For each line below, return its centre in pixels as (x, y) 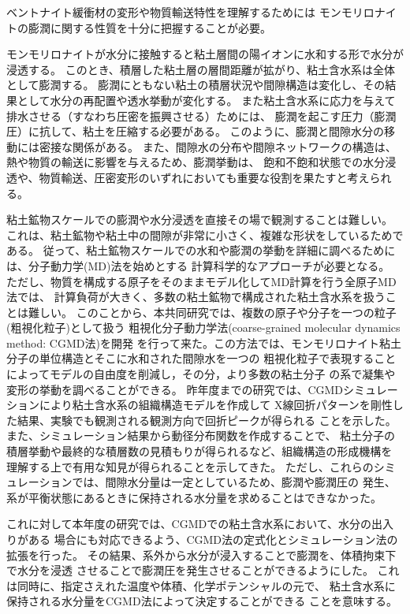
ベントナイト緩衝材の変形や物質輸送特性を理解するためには (161, 12)
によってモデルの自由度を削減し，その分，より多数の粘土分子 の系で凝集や (201, 374)
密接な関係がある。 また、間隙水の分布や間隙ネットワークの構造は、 (218, 146)
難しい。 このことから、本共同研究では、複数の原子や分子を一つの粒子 (212, 312)
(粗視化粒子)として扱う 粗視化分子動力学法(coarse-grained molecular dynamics (203, 327)
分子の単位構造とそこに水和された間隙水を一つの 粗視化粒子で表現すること (201, 358)
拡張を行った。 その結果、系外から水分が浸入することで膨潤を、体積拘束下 (201, 554)
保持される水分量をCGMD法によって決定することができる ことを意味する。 (202, 601)
